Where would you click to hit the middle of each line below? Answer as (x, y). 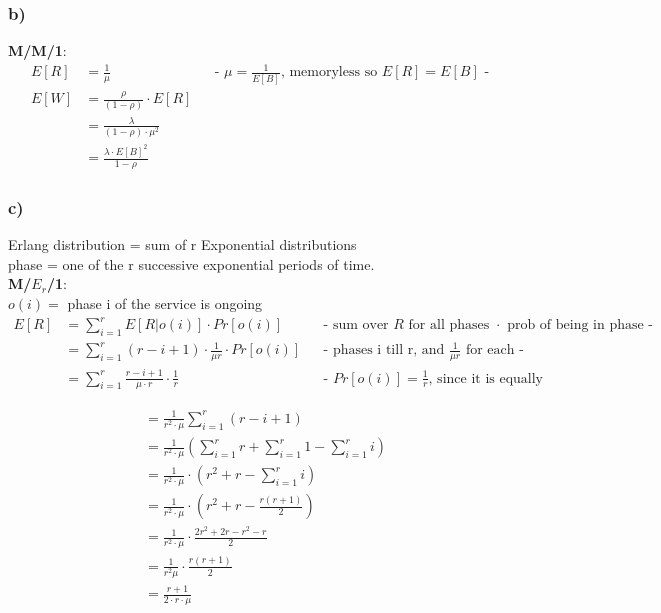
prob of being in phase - (580, 325)
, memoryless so (329, 72)
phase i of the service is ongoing (165, 302)
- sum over (356, 325)
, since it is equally (485, 378)
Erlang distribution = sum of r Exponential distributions (182, 244)
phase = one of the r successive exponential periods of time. (191, 263)
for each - (494, 350)
